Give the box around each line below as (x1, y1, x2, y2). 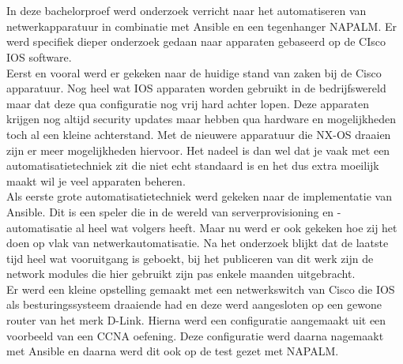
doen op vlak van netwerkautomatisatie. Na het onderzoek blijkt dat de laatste (6, 235, 389, 251)
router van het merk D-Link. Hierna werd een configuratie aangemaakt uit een (6, 312, 386, 328)
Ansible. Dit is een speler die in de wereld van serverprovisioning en (6, 203, 334, 220)
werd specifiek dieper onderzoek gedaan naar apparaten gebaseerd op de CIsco (6, 33, 386, 50)
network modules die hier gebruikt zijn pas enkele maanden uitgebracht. (6, 265, 356, 282)
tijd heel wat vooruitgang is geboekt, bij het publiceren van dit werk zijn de (6, 250, 374, 266)
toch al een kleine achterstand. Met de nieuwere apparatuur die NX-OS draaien (6, 126, 391, 142)
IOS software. (6, 48, 72, 65)
